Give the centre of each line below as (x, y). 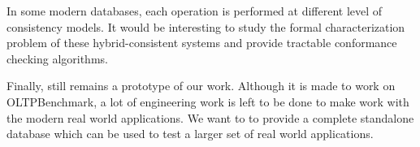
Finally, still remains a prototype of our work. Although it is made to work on (201, 86)
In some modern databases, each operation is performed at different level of (195, 11)
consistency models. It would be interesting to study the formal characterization (206, 26)
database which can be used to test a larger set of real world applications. (190, 134)
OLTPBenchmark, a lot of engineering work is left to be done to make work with (208, 101)
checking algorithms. (57, 58)
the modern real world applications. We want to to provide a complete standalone (210, 117)
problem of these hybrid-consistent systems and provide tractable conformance (202, 43)
